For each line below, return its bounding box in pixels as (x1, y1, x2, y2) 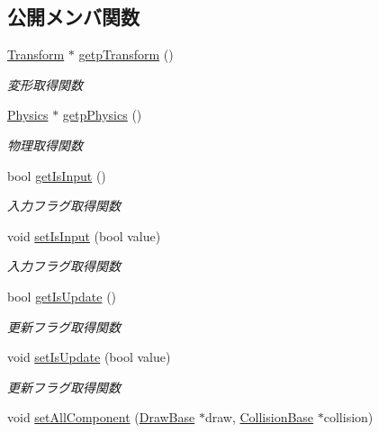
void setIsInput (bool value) (7, 226, 161, 245)
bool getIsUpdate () (7, 286, 117, 305)
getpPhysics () (62, 105, 142, 124)
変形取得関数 (7, 75, 83, 94)
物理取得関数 (7, 135, 83, 154)
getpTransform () (78, 45, 174, 64)
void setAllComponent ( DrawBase (7, 408, 195, 427)
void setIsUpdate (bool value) (7, 347, 171, 366)
